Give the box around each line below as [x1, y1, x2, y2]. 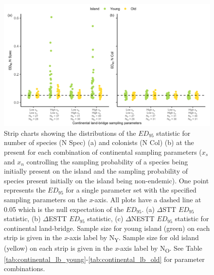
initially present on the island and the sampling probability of [4, 166, 188, 176]
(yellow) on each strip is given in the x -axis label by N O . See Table [4, 243, 202, 255]
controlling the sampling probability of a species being [26, 156, 188, 166]
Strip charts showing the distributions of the [4, 128, 136, 138]
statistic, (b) [4, 213, 41, 224]
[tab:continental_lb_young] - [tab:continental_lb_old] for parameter [4, 254, 205, 264]
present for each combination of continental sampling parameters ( [4, 146, 202, 157]
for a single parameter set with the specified [66, 185, 196, 195]
